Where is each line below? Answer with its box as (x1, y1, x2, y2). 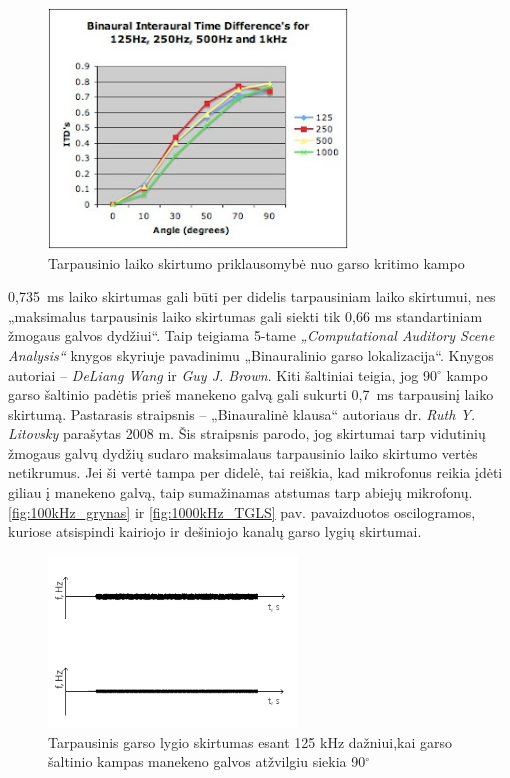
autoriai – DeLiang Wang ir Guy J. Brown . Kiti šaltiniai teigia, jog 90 (8, 364, 437, 385)
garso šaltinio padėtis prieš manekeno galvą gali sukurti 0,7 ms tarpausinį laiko (8, 384, 494, 405)
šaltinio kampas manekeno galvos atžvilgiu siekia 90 (48, 751, 366, 772)
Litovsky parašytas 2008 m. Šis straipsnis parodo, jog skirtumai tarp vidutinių (8, 423, 486, 444)
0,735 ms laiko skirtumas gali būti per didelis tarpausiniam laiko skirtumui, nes (8, 286, 496, 307)
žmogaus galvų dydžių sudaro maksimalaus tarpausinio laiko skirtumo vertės (8, 442, 478, 463)
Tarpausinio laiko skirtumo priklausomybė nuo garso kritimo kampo (48, 252, 465, 273)
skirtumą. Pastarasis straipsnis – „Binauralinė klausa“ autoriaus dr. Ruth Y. (8, 403, 476, 424)
